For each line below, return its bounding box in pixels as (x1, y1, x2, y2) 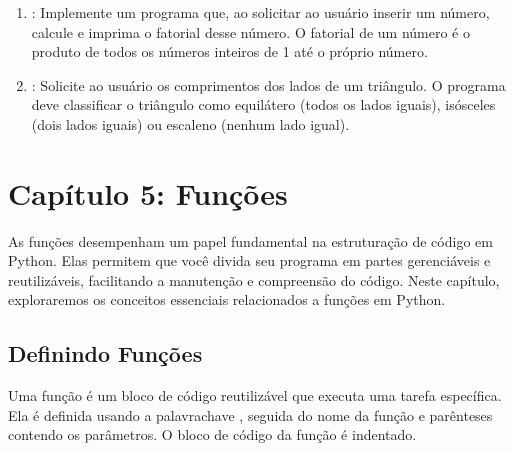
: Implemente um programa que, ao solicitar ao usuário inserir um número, (31, 2, 490, 22)
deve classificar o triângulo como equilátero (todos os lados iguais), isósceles (31, 94, 496, 115)
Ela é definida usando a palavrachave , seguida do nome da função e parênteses (8, 404, 493, 425)
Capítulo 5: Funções (8, 172, 288, 213)
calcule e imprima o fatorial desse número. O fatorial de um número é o (31, 21, 470, 42)
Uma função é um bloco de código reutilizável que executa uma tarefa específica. (8, 385, 502, 406)
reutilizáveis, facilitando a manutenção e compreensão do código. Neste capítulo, (8, 269, 500, 290)
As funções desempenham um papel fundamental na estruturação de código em (8, 230, 493, 251)
